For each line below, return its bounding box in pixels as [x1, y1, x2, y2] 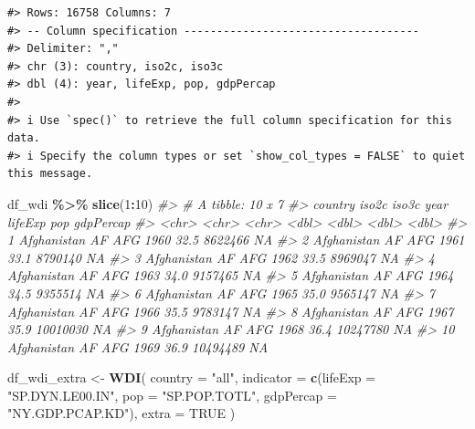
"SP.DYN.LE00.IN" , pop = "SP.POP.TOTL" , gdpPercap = [7, 385, 337, 404]
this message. [7, 167, 93, 181]
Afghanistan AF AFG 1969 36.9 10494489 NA [7, 337, 269, 356]
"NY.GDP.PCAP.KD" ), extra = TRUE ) [7, 403, 236, 423]
